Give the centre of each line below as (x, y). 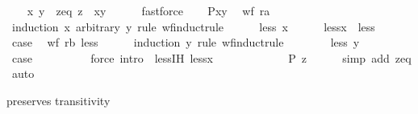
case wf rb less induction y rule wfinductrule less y (186, 42)
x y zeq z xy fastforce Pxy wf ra (148, 10)
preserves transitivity (59, 100)
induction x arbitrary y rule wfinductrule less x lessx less (193, 26)
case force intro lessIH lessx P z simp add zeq (211, 57)
